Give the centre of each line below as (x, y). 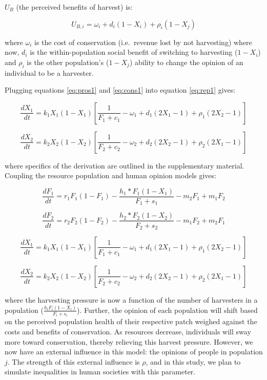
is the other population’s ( (68, 62)
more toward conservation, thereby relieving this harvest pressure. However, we (129, 341)
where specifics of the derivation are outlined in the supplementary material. (125, 165)
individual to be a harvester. (49, 72)
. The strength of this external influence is (74, 361)
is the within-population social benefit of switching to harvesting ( (134, 52)
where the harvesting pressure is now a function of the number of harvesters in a (131, 299)
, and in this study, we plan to (193, 361)
